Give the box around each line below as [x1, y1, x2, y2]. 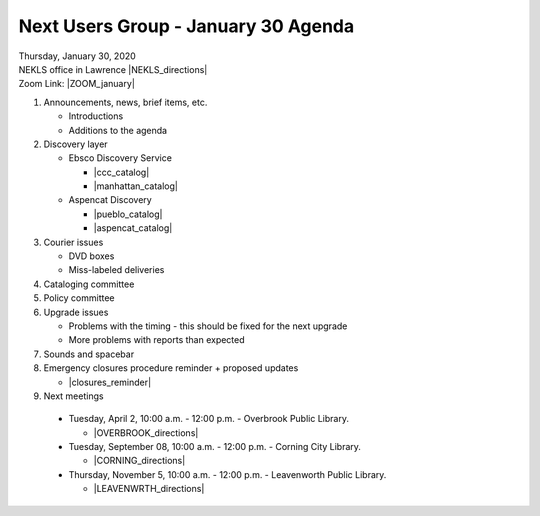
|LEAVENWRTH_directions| [93, 483, 205, 495]
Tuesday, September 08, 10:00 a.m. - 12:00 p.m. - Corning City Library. [68, 441, 362, 453]
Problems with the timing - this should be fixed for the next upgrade [68, 320, 348, 332]
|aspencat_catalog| [93, 222, 173, 234]
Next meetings [43, 390, 104, 402]
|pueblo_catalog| [93, 208, 163, 220]
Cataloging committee [43, 278, 135, 290]
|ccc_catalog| [93, 166, 150, 178]
